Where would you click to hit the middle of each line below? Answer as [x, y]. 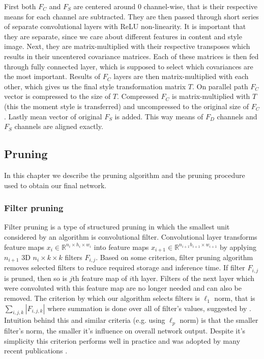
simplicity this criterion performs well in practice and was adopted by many [122, 340]
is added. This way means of [159, 116]
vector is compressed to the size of [57, 96]
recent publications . [36, 351]
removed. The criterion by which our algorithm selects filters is [102, 298]
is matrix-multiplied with [211, 96]
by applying [238, 247]
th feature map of [100, 278]
